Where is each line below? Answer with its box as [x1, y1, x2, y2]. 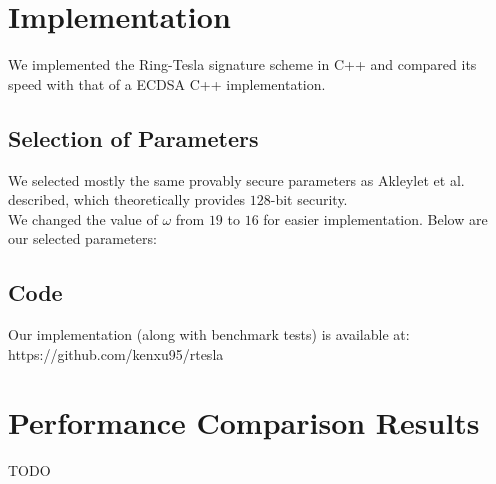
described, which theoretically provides [8, 189, 246, 210]
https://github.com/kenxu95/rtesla [8, 343, 224, 364]
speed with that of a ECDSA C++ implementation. [8, 73, 326, 94]
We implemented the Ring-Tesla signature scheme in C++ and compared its [8, 54, 477, 75]
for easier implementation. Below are [263, 208, 488, 229]
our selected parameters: [8, 228, 157, 249]
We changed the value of [8, 208, 158, 229]
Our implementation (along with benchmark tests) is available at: [8, 324, 410, 345]
